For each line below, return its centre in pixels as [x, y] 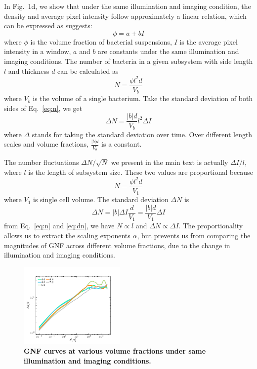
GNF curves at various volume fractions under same [115, 351]
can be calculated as [88, 71]
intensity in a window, [38, 51]
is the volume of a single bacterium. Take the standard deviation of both [143, 98]
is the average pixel [209, 41]
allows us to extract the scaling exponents [67, 235]
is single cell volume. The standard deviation [101, 199]
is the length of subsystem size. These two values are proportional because [141, 172]
